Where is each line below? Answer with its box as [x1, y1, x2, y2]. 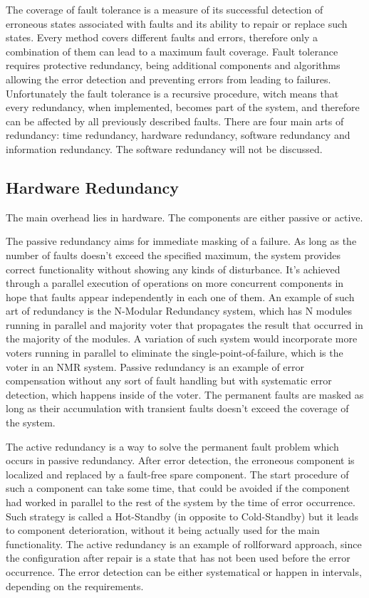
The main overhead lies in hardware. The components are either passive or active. [6, 209, 363, 224]
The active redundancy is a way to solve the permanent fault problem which [6, 439, 339, 453]
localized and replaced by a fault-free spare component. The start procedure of [6, 466, 349, 481]
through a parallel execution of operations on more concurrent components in [6, 276, 344, 290]
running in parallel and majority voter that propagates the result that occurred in [6, 317, 363, 332]
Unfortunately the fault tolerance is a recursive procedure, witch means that [6, 85, 339, 100]
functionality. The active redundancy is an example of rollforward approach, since [6, 536, 362, 551]
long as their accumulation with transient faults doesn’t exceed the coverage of [6, 401, 349, 416]
